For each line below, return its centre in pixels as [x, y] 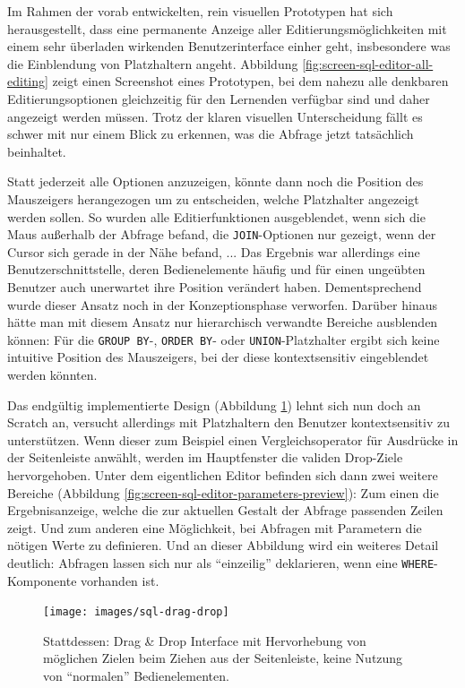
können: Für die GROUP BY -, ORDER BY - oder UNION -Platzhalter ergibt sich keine [224, 339]
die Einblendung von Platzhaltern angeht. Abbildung [153, 63]
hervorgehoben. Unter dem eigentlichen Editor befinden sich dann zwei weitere [223, 474]
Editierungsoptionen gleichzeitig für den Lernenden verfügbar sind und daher [219, 98]
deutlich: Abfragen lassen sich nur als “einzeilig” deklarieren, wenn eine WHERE [221, 562]
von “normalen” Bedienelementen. [136, 676]
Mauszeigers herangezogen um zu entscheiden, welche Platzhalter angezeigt [213, 198]
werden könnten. [52, 374]
